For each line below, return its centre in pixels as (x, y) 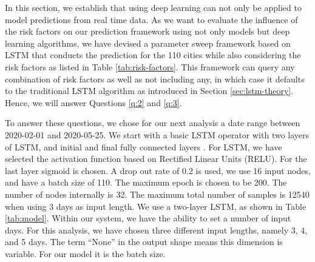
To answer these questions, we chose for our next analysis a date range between (153, 123)
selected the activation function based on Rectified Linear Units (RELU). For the (156, 159)
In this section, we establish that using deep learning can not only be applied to (153, 7)
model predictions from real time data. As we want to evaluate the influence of (151, 19)
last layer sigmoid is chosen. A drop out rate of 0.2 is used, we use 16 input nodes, (158, 170)
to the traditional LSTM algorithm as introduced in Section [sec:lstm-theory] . (149, 91)
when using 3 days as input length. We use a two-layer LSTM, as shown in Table (156, 206)
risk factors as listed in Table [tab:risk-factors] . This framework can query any (150, 66)
